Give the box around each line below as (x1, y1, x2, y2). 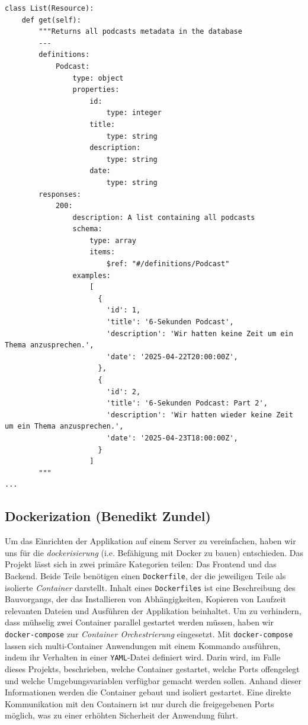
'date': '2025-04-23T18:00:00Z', (106, 433, 238, 442)
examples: (72, 271, 111, 280)
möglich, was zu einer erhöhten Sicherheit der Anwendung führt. (5, 709, 238, 721)
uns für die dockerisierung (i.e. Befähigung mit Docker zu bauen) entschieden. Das (5, 546, 303, 558)
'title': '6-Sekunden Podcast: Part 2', (106, 399, 268, 408)
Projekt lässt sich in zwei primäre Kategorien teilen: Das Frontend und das (5, 558, 277, 570)
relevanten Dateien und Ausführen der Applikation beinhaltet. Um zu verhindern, (5, 604, 301, 617)
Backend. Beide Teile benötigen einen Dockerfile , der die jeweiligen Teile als (5, 569, 286, 582)
